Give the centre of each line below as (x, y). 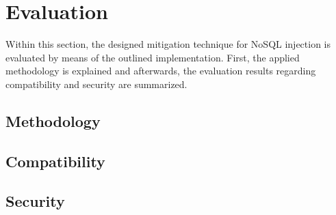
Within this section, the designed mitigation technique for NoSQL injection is (168, 44)
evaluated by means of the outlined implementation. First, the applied (153, 57)
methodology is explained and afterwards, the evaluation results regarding (161, 71)
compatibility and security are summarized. (96, 84)
